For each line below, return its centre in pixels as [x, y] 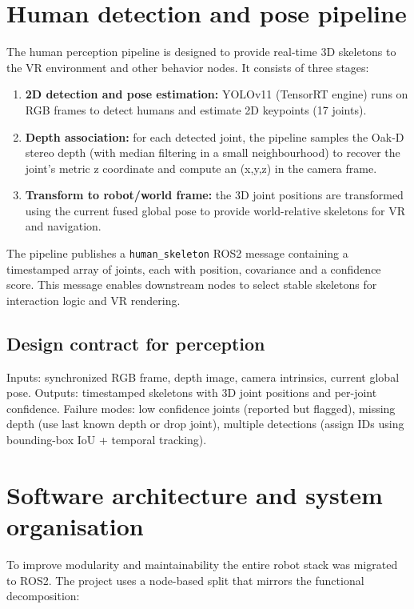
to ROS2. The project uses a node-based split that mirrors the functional [185, 580]
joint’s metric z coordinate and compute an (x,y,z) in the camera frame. [201, 168]
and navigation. [63, 226]
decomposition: [43, 596]
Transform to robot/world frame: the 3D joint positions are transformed [214, 195]
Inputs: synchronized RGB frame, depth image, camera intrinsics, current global [203, 377]
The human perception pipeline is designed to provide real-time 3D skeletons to [201, 52]
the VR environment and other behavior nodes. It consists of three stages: [188, 67]
